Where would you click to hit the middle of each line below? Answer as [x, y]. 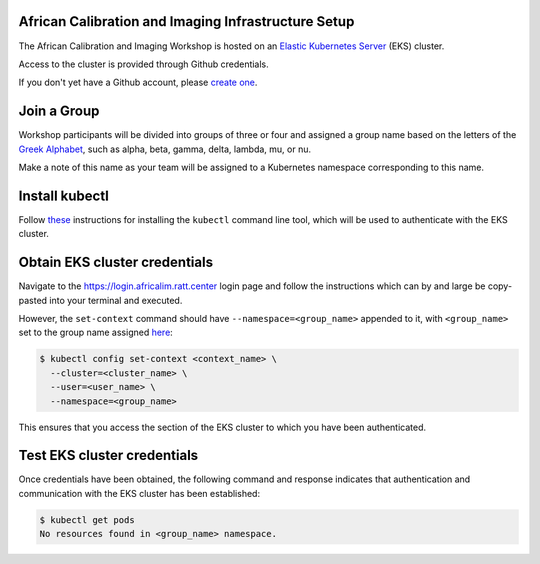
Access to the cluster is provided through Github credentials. [143, 64]
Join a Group [59, 111]
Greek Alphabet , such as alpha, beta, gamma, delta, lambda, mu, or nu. [165, 149]
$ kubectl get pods [87, 519]
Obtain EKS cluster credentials [116, 262]
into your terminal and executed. [116, 300]
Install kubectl [63, 195]
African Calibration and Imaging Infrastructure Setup [186, 21]
